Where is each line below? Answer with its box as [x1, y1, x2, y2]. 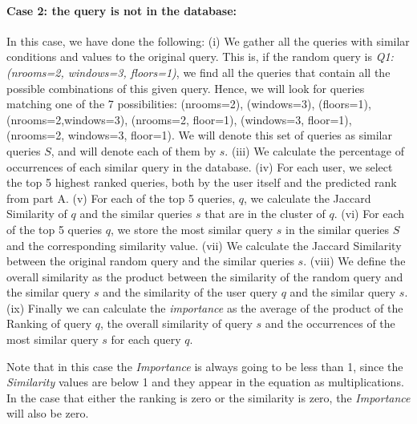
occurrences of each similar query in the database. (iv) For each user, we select [6, 158, 393, 175]
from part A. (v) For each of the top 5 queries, [6, 189, 236, 206]
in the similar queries [285, 220, 390, 237]
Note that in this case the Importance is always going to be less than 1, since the [6, 357, 403, 374]
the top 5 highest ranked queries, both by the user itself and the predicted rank [6, 174, 397, 191]
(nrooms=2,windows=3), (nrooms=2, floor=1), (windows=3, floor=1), [6, 111, 352, 127]
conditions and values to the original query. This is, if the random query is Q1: [6, 48, 394, 65]
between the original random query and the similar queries [6, 252, 294, 269]
